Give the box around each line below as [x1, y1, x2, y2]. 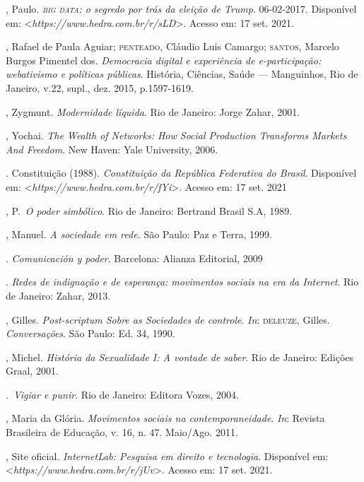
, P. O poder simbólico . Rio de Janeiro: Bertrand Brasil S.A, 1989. [6, 203, 293, 218]
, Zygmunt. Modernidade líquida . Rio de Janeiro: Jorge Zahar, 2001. [6, 104, 300, 119]
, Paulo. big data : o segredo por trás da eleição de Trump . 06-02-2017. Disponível [6, 1, 357, 16]
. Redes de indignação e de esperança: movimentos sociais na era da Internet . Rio [6, 274, 359, 289]
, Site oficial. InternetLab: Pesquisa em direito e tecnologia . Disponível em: [6, 448, 329, 463]
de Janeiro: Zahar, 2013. [6, 288, 111, 302]
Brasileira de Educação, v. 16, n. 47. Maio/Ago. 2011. [6, 425, 238, 440]
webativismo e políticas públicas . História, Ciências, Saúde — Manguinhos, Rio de [6, 66, 358, 81]
